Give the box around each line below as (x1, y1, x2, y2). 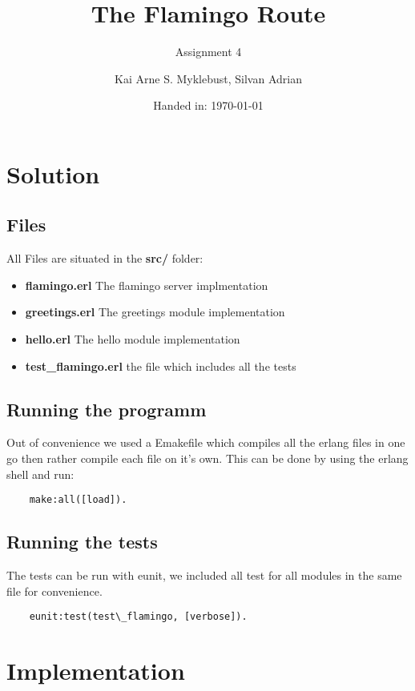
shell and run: (6, 465, 75, 482)
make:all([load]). (29, 494, 127, 506)
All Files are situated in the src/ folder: (6, 250, 203, 267)
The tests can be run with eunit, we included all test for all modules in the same (6, 567, 402, 584)
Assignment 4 (175, 43, 242, 60)
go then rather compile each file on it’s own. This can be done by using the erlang (6, 450, 409, 467)
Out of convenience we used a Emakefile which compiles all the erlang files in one (6, 434, 405, 451)
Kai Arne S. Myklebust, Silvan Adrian (115, 70, 302, 86)
